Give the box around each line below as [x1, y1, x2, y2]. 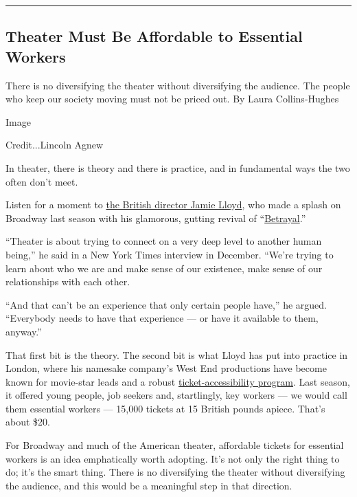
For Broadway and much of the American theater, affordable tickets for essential [5, 438, 344, 452]
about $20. [5, 415, 50, 429]
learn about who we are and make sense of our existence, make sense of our [5, 261, 323, 275]
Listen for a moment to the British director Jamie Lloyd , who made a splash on [5, 197, 341, 212]
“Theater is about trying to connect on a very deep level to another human [5, 234, 322, 248]
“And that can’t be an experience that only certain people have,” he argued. [5, 297, 327, 311]
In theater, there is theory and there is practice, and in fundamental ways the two [5, 160, 350, 175]
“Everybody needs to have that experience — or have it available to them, [5, 311, 319, 325]
